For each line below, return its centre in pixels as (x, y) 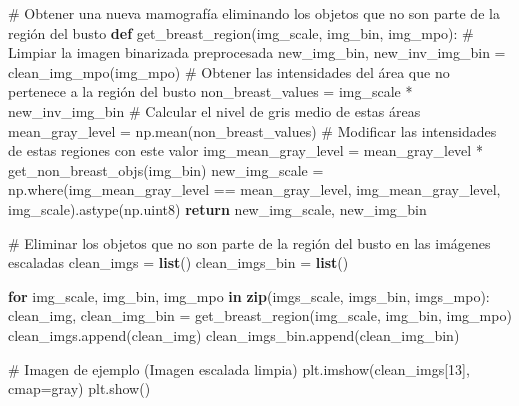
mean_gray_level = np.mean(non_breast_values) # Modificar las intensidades (252, 130)
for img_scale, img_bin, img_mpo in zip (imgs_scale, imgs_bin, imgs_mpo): (249, 295)
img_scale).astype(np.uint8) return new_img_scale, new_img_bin (217, 208)
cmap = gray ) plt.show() (79, 388)
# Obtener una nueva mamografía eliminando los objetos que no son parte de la (254, 13)
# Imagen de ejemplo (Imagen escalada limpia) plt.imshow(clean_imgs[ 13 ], (239, 368)
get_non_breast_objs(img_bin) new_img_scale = (166, 169)
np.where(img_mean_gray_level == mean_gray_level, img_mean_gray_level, (254, 189)
